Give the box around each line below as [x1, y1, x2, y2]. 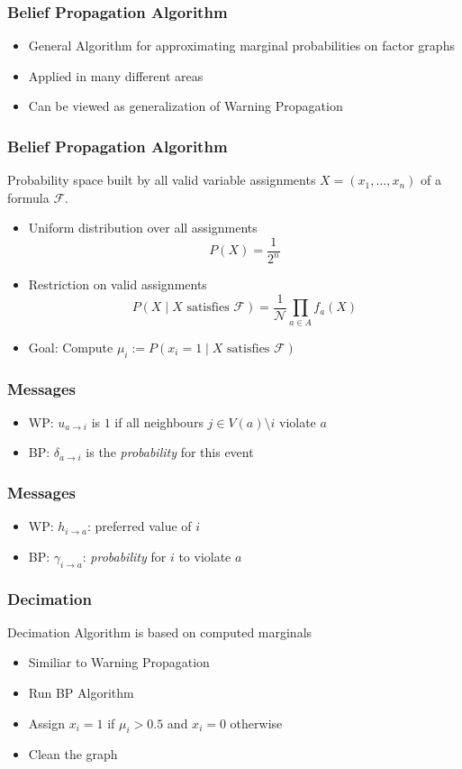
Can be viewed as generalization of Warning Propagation [28, 96, 343, 115]
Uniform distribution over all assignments [28, 218, 258, 237]
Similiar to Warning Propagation [28, 653, 210, 672]
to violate [178, 546, 231, 565]
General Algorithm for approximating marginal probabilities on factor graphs [28, 36, 455, 55]
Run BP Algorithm [28, 683, 134, 702]
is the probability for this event [86, 443, 254, 462]
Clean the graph [28, 745, 118, 764]
